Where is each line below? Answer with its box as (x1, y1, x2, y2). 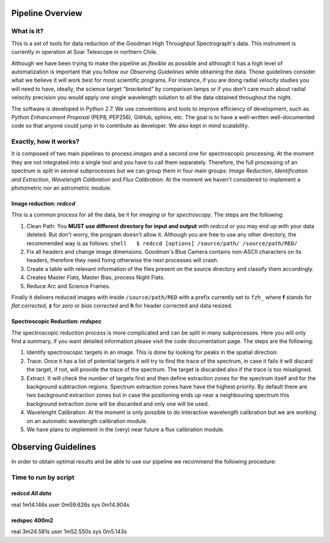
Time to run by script (11, 473, 75, 481)
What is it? (11, 27, 44, 35)
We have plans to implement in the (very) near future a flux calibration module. (26, 426, 225, 433)
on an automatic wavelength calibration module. (26, 417, 148, 424)
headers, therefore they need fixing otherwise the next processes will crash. (26, 257, 219, 264)
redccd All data (11, 490, 51, 497)
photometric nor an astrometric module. (11, 184, 112, 191)
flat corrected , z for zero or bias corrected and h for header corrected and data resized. (11, 302, 233, 309)
